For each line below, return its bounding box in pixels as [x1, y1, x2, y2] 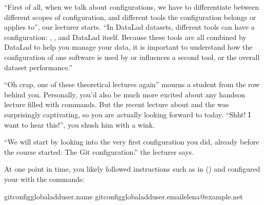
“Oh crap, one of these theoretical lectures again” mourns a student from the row [4, 79, 260, 90]
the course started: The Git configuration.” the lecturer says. [4, 146, 194, 157]
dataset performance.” [4, 61, 73, 72]
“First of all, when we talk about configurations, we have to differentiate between [4, 2, 259, 12]
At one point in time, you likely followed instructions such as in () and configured [4, 163, 260, 174]
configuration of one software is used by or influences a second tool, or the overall [4, 51, 260, 62]
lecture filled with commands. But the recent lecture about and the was [4, 99, 229, 110]
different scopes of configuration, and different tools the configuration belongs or [4, 11, 256, 22]
